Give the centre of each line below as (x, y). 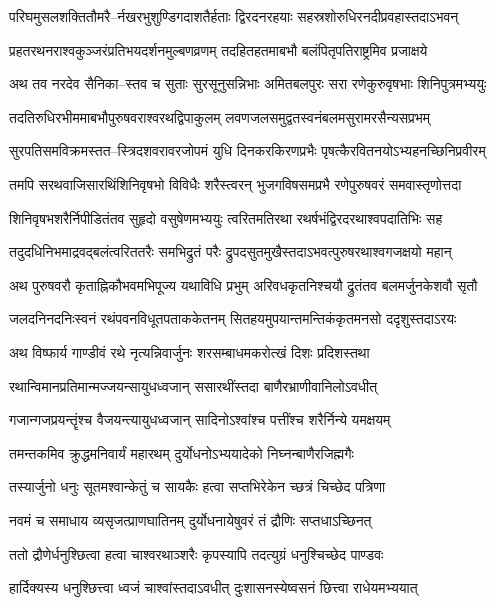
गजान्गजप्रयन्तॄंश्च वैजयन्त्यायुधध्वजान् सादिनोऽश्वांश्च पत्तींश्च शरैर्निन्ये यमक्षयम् (200, 419)
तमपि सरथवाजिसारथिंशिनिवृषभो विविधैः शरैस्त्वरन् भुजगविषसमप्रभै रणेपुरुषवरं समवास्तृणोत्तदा (235, 183)
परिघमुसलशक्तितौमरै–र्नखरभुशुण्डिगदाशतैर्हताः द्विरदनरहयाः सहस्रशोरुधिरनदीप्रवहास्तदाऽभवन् (234, 16)
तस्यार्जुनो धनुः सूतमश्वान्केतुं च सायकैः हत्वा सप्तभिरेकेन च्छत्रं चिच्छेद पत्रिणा (197, 486)
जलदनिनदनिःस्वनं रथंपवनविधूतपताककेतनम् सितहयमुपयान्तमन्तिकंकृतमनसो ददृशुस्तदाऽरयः (233, 318)
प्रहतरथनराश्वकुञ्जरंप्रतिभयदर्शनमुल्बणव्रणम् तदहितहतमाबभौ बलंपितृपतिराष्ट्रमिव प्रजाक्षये (218, 49)
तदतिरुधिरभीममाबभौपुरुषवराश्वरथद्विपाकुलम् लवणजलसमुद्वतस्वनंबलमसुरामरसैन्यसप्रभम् (219, 116)
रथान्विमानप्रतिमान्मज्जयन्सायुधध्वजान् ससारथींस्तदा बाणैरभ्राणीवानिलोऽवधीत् (193, 385)
